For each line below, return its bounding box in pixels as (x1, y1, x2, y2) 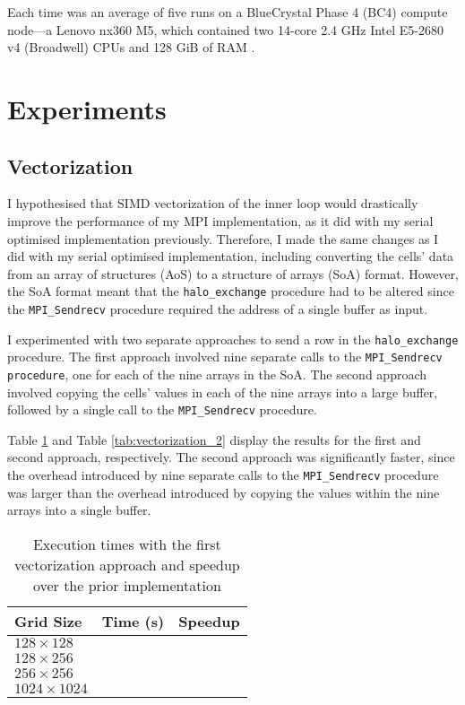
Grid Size (14, 610, 82, 631)
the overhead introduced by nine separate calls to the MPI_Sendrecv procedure (7, 466, 439, 484)
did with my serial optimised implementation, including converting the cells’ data (7, 247, 454, 265)
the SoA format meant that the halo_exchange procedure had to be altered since (7, 282, 454, 300)
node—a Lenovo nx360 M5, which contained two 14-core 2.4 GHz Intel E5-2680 (7, 20, 443, 39)
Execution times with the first (32, 533, 221, 554)
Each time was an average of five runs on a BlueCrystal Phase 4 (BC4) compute (7, 3, 448, 21)
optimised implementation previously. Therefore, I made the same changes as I (7, 229, 439, 248)
